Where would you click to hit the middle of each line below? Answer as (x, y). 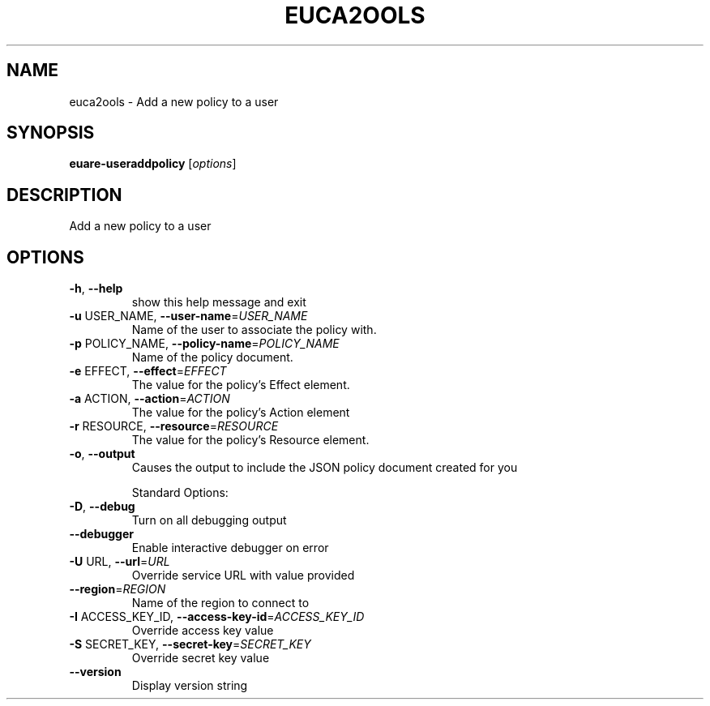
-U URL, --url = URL (120, 562)
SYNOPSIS (51, 133)
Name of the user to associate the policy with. (254, 330)
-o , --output (102, 454)
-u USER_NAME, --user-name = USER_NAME (188, 316)
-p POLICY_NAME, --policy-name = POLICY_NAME (204, 344)
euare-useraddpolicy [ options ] (153, 164)
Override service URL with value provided (243, 575)
